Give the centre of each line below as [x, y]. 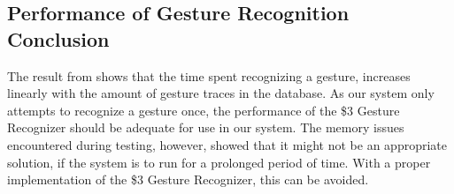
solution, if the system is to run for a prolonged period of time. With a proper [219, 162]
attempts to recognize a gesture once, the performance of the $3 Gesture [204, 110]
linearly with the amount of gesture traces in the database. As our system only [221, 93]
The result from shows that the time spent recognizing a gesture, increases [209, 75]
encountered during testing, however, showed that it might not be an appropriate [227, 144]
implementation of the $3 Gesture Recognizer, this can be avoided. [188, 179]
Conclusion [58, 38]
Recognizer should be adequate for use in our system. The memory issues [206, 127]
